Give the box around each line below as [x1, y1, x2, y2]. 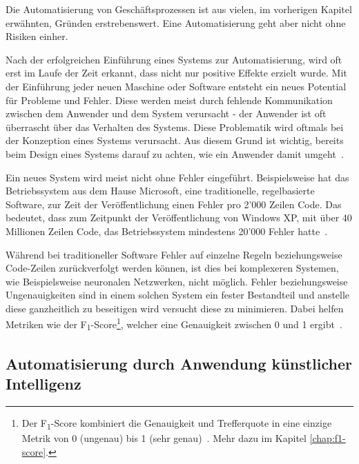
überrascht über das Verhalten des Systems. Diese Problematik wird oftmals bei [6, 119, 344, 134]
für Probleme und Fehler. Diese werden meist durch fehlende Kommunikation [6, 92, 333, 107]
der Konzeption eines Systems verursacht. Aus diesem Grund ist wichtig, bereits [6, 133, 344, 148]
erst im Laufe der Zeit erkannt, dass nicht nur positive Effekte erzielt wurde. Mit [6, 65, 347, 80]
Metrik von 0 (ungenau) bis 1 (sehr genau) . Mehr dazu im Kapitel [21, 430, 307, 445]
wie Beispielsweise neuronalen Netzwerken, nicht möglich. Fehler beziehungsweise [6, 274, 348, 288]
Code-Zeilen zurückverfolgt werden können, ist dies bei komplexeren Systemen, [6, 261, 339, 275]
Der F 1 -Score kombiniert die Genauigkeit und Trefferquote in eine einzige [21, 415, 332, 432]
